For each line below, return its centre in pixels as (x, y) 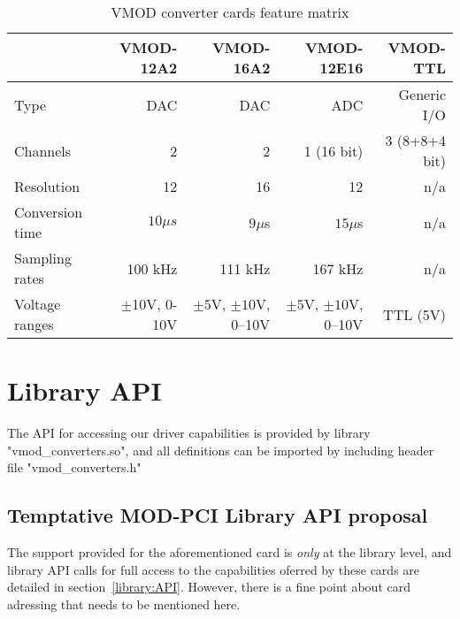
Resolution (47, 186)
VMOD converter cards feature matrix (230, 12)
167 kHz (338, 268)
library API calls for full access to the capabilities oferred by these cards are (214, 569)
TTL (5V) (414, 314)
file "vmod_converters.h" (74, 467)
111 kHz (245, 268)
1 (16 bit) (333, 150)
